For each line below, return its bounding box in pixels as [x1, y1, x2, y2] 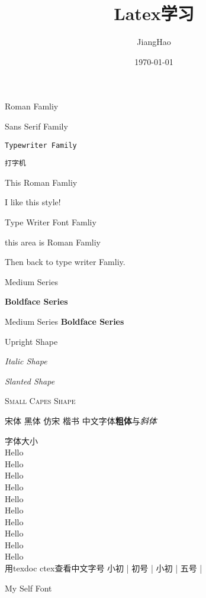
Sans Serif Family [5, 119, 68, 132]
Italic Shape [5, 355, 47, 367]
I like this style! [5, 196, 61, 208]
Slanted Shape [5, 374, 55, 387]
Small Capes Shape [5, 395, 76, 407]
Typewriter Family [5, 141, 77, 150]
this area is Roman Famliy [5, 235, 101, 248]
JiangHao [137, 35, 171, 48]
